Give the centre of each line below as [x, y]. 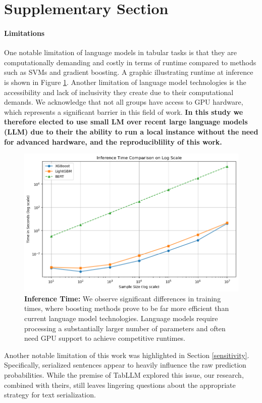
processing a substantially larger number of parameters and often [125, 328]
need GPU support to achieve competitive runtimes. [105, 338]
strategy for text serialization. [50, 395]
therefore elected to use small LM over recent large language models [126, 122]
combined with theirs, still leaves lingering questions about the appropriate [120, 385]
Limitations [24, 33]
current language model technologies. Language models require [121, 318]
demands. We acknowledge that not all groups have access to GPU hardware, [124, 102]
